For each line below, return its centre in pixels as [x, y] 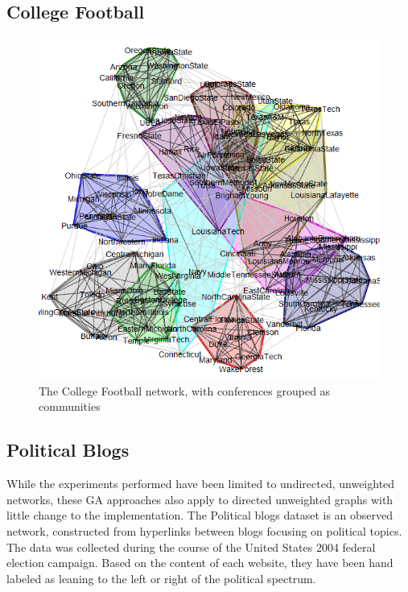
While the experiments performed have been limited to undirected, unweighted [201, 484]
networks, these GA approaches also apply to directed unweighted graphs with [200, 499]
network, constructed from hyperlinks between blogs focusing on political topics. [204, 530]
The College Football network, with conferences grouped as [185, 390]
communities [70, 406]
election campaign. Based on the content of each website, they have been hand [200, 563]
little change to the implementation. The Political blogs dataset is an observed [200, 515]
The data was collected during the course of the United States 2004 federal [191, 546]
